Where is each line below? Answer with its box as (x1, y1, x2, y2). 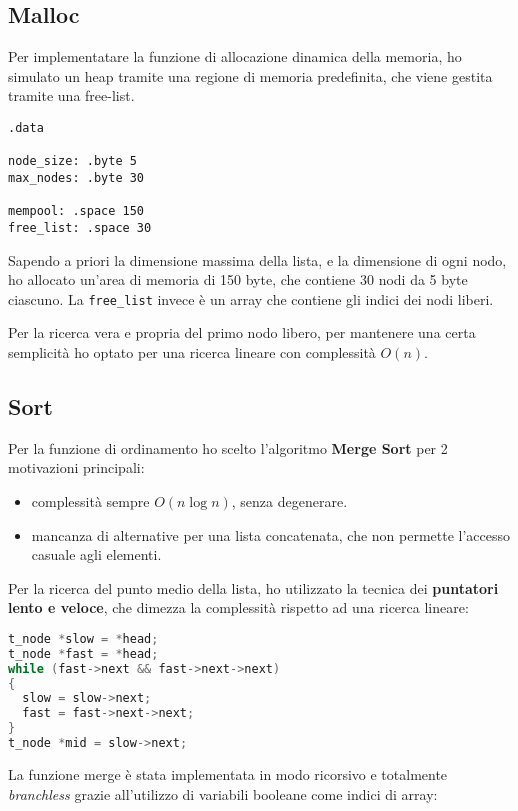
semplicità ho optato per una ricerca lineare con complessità (8, 342, 376, 363)
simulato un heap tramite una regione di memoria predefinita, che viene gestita (8, 65, 493, 86)
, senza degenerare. (231, 491, 348, 511)
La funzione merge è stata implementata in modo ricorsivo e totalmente (8, 763, 448, 784)
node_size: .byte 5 (8, 154, 137, 169)
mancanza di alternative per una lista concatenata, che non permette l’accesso (31, 524, 511, 545)
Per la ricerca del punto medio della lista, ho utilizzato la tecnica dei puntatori (8, 577, 499, 598)
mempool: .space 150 (8, 204, 145, 219)
